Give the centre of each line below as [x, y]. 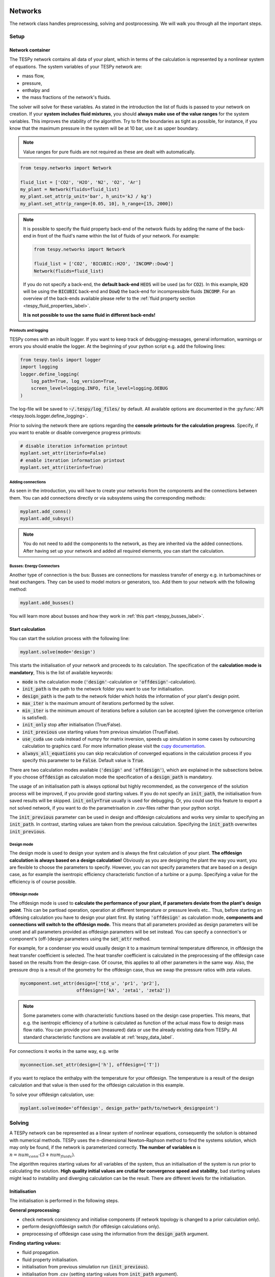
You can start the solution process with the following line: [70, 638]
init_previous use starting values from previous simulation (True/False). [101, 732]
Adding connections [28, 482]
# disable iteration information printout [74, 446]
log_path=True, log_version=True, [74, 381]
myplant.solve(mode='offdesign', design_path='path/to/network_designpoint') [119, 1108]
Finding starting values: [35, 1243]
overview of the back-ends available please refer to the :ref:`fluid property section [109, 298]
